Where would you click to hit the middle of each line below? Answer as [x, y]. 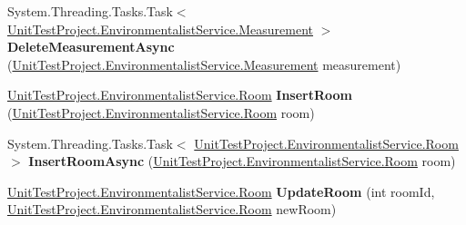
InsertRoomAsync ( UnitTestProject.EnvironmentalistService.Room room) [242, 161]
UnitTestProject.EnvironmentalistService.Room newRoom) [172, 209]
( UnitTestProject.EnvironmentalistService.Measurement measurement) [204, 64]
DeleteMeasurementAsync [91, 47]
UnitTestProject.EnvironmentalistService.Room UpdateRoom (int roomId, [221, 191]
